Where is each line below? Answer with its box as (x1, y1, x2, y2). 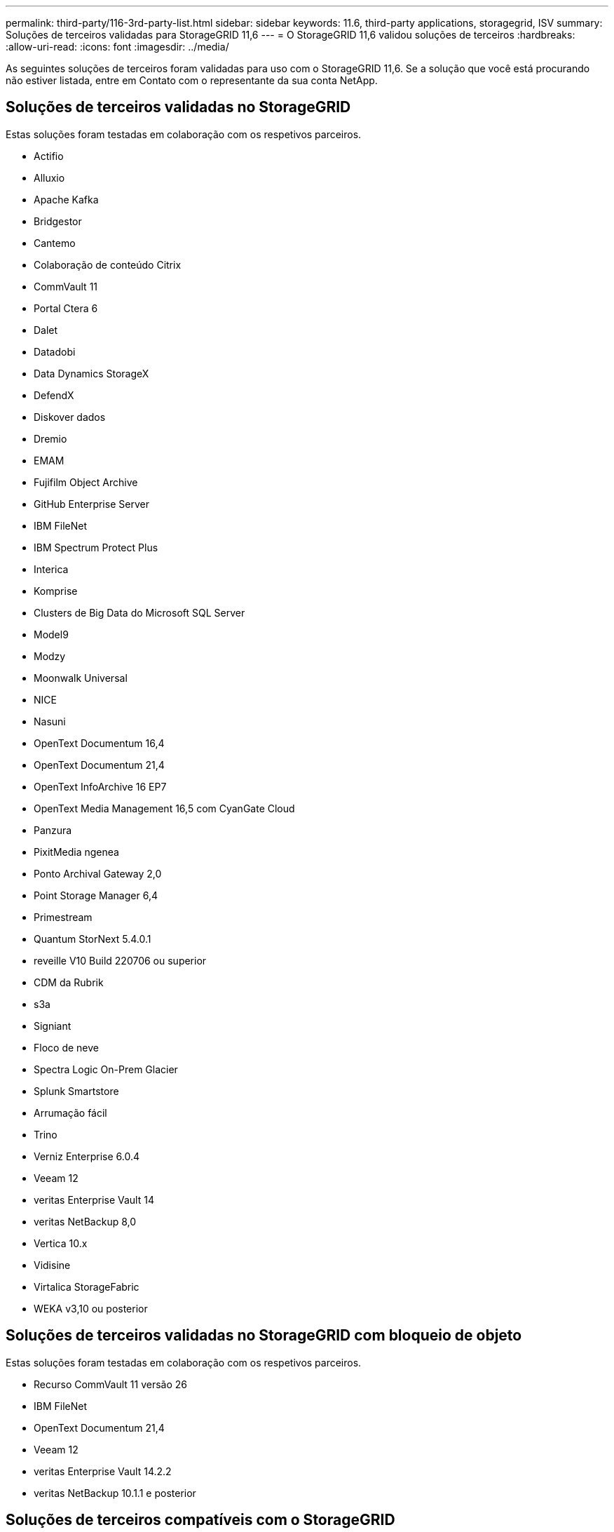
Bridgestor (34, 215, 82, 227)
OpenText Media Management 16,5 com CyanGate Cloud (34, 802, 295, 814)
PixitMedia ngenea (34, 845, 119, 858)
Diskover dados (34, 410, 106, 423)
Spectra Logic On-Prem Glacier (34, 1063, 178, 1075)
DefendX (34, 389, 74, 401)
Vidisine (34, 1258, 71, 1271)
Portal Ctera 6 (34, 302, 98, 314)
